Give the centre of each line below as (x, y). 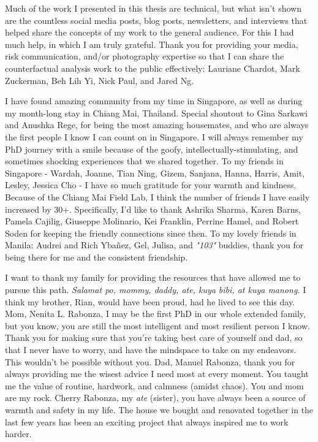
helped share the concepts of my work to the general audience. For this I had (150, 32)
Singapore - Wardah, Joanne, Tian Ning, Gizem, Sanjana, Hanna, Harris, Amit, (155, 173)
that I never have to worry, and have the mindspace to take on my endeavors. (151, 350)
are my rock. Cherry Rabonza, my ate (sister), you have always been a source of (155, 398)
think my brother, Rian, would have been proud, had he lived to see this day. (150, 301)
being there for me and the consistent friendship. (97, 257)
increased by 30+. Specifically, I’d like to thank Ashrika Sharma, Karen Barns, (153, 209)
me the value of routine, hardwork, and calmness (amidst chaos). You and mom (154, 385)
